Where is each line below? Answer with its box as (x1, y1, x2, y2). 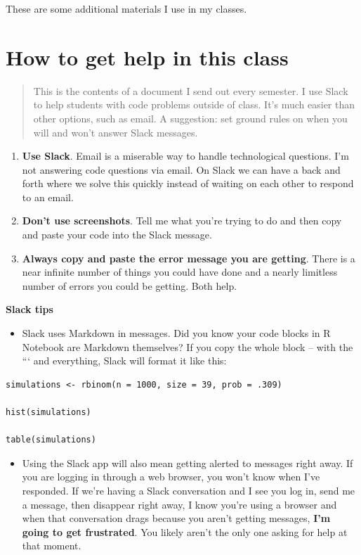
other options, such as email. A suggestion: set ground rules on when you (33, 110, 348, 125)
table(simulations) (6, 435, 96, 445)
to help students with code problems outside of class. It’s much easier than (33, 97, 355, 112)
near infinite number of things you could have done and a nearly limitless (22, 264, 338, 279)
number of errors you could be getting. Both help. (22, 278, 237, 293)
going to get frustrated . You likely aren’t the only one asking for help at (22, 524, 348, 539)
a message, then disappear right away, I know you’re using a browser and (22, 497, 337, 511)
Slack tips (6, 302, 53, 317)
